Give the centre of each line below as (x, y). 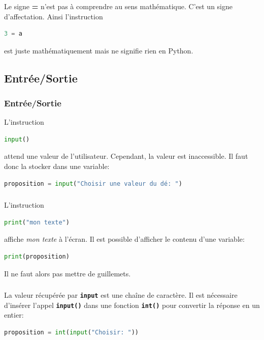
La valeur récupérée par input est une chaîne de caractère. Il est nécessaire (121, 295)
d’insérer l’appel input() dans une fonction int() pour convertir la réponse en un (132, 305)
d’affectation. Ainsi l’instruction (54, 16)
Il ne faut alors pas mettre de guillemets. (68, 273)
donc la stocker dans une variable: (57, 166)
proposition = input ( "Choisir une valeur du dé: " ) (93, 183)
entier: (14, 315)
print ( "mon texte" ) (37, 222)
